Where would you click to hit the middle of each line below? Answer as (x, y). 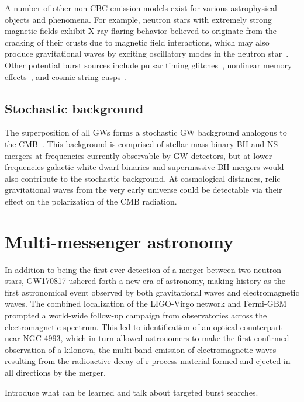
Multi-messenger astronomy (119, 241)
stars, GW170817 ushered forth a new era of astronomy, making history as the (145, 281)
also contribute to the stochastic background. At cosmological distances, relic (143, 178)
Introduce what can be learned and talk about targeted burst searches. (132, 392)
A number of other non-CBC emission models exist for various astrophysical (141, 8)
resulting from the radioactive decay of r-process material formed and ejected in (148, 361)
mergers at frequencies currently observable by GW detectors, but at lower (139, 155)
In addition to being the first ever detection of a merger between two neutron (143, 269)
